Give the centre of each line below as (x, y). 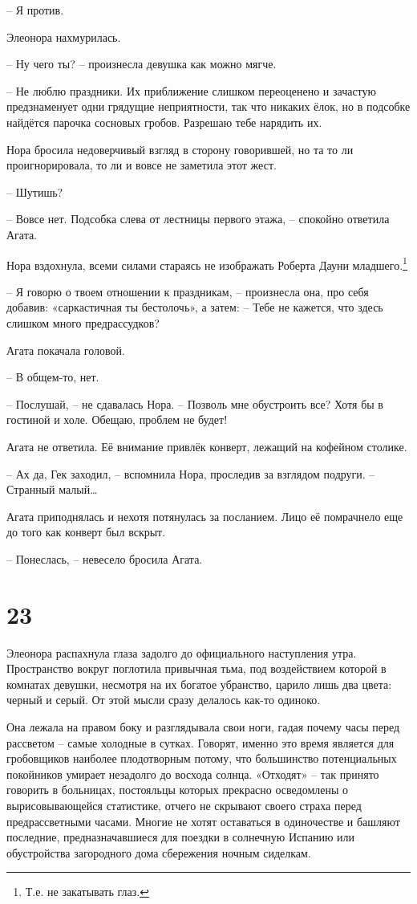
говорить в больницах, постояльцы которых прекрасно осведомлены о (178, 790)
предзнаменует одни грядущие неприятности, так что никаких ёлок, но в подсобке (208, 106)
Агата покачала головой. (66, 350)
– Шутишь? (35, 191)
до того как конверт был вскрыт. (86, 532)
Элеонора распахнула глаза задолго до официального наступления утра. (182, 652)
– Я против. (35, 10)
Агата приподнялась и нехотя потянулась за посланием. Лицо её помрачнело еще (205, 516)
